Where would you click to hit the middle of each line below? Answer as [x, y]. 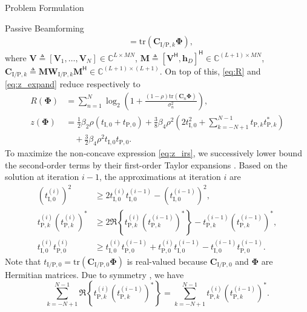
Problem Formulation [45, 7]
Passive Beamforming [45, 28]
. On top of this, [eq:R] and [210, 71]
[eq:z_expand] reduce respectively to [73, 84]
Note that [23, 261]
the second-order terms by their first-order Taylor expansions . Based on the [146, 164]
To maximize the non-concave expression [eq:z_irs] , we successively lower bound [153, 153]
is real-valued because [167, 261]
